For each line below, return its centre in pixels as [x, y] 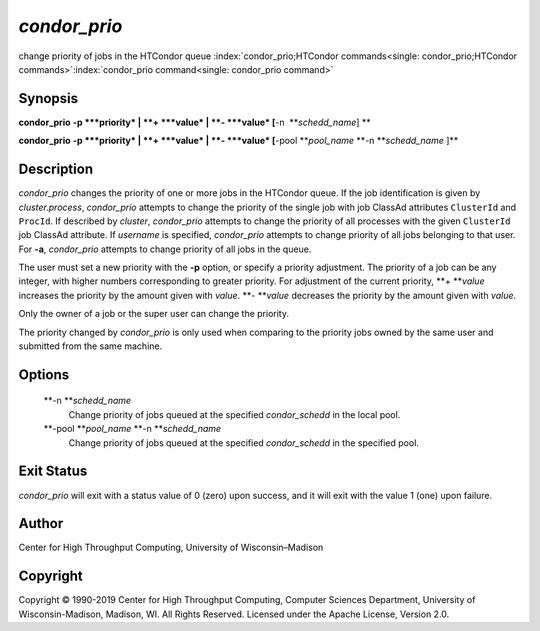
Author [41, 523]
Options [44, 374]
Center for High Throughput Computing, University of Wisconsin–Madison [171, 547]
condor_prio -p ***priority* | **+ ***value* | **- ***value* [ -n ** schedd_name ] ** [195, 122]
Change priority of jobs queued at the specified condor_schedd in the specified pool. [244, 442]
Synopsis [48, 98]
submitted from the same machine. [90, 346]
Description [56, 169]
